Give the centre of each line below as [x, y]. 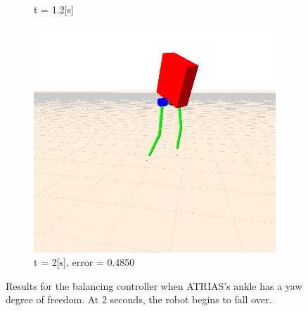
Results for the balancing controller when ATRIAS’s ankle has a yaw [154, 285]
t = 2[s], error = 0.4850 [84, 262]
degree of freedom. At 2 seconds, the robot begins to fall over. [139, 299]
